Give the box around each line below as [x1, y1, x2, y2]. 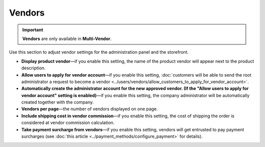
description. [21, 65, 46, 71]
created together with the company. [21, 99, 94, 105]
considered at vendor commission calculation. [21, 120, 115, 126]
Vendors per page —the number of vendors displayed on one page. [21, 106, 158, 112]
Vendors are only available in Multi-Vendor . [22, 36, 112, 42]
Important [22, 27, 44, 33]
